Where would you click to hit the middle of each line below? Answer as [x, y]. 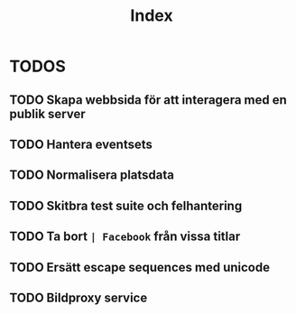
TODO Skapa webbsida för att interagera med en [148, 100]
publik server [47, 114]
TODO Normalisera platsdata [92, 175]
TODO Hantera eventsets [81, 144]
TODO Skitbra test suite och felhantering [126, 205]
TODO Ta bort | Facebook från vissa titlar [125, 237]
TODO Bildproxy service [79, 297]
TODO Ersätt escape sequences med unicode [140, 267]
